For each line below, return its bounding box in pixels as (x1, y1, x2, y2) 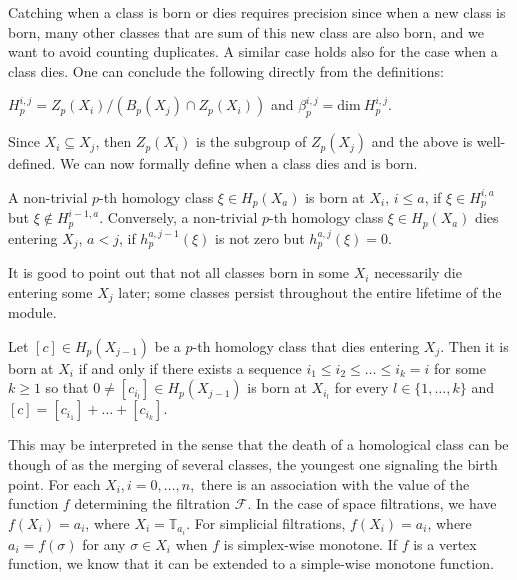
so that (45, 377, 89, 398)
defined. (8, 153, 56, 174)
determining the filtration (74, 493, 231, 514)
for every (334, 377, 389, 398)
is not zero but (215, 227, 305, 248)
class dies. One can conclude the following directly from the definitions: (8, 60, 444, 81)
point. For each (8, 473, 101, 494)
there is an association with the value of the (201, 473, 470, 494)
